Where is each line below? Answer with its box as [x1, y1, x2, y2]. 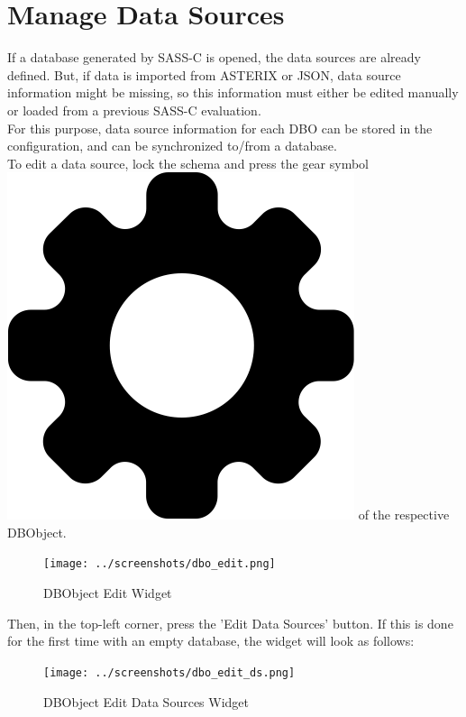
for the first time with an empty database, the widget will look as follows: [7, 631, 415, 650]
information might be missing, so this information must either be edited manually [7, 83, 459, 102]
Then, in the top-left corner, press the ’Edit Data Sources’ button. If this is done [7, 613, 453, 632]
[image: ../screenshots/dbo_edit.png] [43, 557, 276, 571]
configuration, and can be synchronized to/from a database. [7, 136, 337, 155]
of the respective [358, 505, 450, 524]
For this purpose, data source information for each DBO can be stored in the [7, 118, 433, 137]
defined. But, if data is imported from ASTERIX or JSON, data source [7, 65, 401, 84]
